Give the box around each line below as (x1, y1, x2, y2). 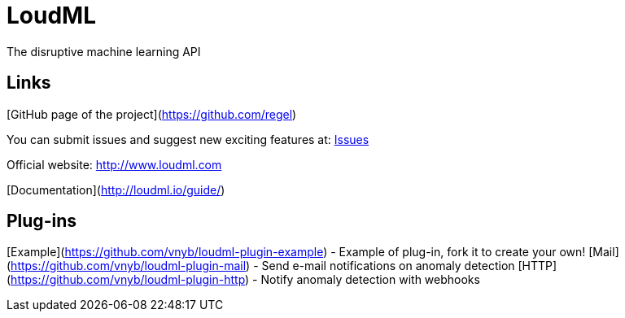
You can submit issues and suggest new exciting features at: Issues (7, 132, 369, 146)
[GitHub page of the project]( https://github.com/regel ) (7, 107, 297, 121)
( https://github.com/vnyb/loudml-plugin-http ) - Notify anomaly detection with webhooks (7, 272, 480, 287)
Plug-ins (7, 211, 76, 232)
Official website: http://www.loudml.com (7, 157, 222, 172)
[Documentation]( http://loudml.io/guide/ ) (7, 182, 225, 197)
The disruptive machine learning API (7, 44, 201, 59)
